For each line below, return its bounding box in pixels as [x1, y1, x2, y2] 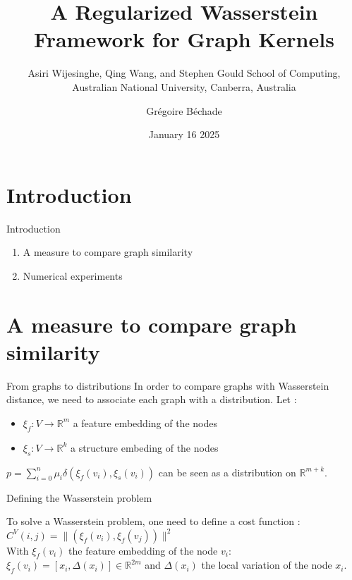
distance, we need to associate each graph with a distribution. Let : [6, 392, 297, 407]
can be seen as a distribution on [158, 464, 296, 479]
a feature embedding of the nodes [73, 415, 217, 430]
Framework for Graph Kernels [34, 25, 334, 54]
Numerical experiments [23, 268, 123, 283]
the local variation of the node [201, 557, 332, 572]
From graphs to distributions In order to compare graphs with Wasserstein [6, 378, 329, 393]
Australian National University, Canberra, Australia [72, 79, 296, 94]
